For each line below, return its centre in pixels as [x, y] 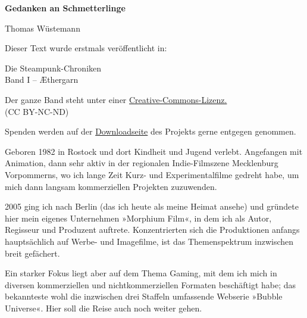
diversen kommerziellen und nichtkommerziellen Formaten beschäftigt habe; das [151, 284]
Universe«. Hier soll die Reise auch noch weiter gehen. [104, 308]
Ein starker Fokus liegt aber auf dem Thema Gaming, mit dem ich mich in [141, 273]
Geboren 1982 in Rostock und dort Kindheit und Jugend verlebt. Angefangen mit [154, 151]
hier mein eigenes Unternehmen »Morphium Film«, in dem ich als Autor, [138, 218]
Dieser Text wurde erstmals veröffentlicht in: [86, 48]
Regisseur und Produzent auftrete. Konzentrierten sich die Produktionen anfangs [152, 230]
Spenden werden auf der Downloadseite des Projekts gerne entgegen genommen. [151, 131]
